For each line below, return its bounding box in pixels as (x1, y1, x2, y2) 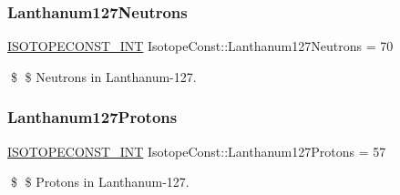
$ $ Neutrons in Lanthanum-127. (10, 67, 197, 86)
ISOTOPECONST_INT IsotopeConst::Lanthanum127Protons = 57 (7, 141, 386, 160)
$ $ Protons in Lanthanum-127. (10, 172, 190, 191)
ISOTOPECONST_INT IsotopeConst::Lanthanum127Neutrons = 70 (7, 36, 394, 56)
